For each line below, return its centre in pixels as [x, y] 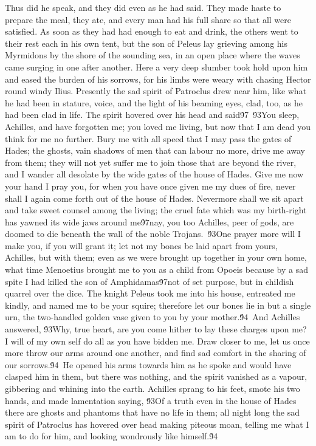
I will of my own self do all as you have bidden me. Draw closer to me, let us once [157, 341]
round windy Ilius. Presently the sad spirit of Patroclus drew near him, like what [156, 91]
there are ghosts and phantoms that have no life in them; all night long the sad [152, 412]
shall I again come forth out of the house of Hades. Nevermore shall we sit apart [154, 198]
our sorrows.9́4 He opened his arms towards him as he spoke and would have [148, 364]
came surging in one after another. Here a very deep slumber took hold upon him [156, 67]
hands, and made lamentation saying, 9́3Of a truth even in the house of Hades [151, 400]
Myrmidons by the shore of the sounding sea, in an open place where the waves [153, 55]
